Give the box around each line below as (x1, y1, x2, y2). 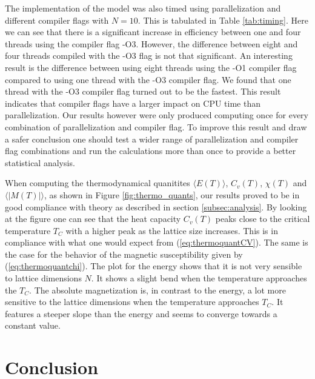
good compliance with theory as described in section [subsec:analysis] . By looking (5, 200, 307, 213)
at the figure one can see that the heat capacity (5, 212, 181, 225)
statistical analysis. (5, 156, 75, 169)
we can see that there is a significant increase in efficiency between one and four (5, 25, 301, 38)
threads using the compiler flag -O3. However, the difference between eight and (5, 37, 298, 50)
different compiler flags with (5, 13, 109, 26)
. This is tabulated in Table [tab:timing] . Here (138, 13, 308, 26)
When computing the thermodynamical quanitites (5, 176, 190, 189)
